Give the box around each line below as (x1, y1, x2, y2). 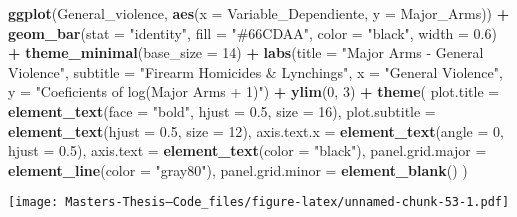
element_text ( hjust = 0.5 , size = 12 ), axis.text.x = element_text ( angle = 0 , (8, 120, 504, 141)
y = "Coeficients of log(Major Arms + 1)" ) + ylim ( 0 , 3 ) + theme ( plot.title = (8, 81, 500, 102)
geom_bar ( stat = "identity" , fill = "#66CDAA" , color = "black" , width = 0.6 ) (8, 22, 497, 43)
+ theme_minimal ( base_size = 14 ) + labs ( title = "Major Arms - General (8, 42, 484, 63)
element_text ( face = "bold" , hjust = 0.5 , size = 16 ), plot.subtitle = (8, 100, 436, 121)
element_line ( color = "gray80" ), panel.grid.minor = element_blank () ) (8, 159, 468, 180)
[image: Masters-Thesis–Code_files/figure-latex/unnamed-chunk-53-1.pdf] (8, 195, 510, 210)
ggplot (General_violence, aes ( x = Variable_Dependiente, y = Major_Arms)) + (8, 3, 510, 23)
